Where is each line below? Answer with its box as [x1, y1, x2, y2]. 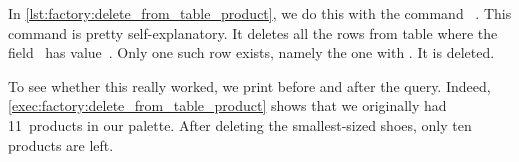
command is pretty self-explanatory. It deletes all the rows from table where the [8, 22, 498, 43]
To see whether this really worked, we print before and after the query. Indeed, [8, 75, 491, 96]
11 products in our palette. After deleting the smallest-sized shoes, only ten [8, 114, 472, 135]
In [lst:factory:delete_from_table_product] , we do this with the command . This [8, 3, 512, 23]
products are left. [8, 134, 114, 155]
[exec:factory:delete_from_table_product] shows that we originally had [8, 95, 447, 116]
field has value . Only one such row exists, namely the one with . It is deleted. [8, 42, 495, 63]
